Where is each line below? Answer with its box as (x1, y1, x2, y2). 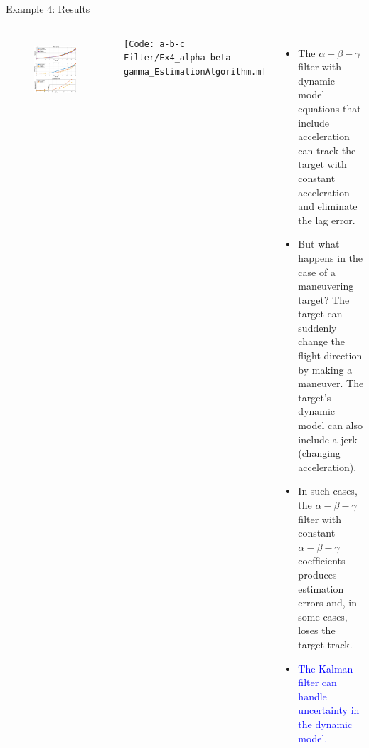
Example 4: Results (6, 1, 90, 16)
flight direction (298, 348, 363, 363)
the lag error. (298, 212, 355, 227)
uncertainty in (298, 702, 360, 717)
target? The (298, 292, 350, 307)
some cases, (298, 609, 348, 623)
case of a (298, 264, 336, 279)
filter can (298, 675, 337, 690)
